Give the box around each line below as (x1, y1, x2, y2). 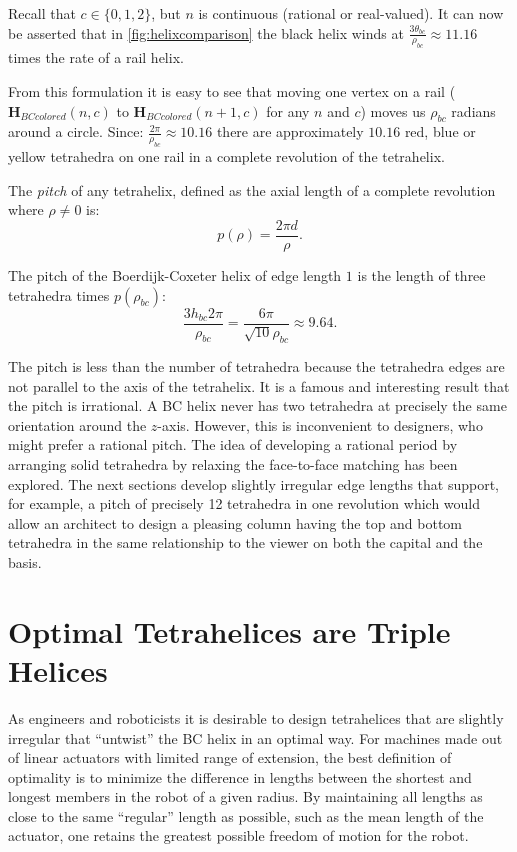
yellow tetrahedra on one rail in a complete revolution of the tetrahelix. (8, 146, 445, 167)
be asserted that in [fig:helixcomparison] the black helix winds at (8, 22, 404, 43)
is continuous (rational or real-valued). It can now (198, 3, 504, 23)
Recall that (8, 3, 76, 23)
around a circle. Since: (8, 121, 144, 142)
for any (266, 100, 310, 121)
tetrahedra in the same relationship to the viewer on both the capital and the (8, 532, 483, 553)
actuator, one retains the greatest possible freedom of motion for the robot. (8, 825, 469, 846)
